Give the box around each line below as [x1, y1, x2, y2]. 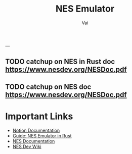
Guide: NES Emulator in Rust [12, 132, 72, 139]
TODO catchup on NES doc [5, 82, 92, 91]
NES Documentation [12, 138, 55, 144]
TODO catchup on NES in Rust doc [5, 58, 115, 66]
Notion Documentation [12, 127, 60, 133]
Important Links [5, 111, 73, 122]
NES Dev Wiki [12, 143, 41, 149]
